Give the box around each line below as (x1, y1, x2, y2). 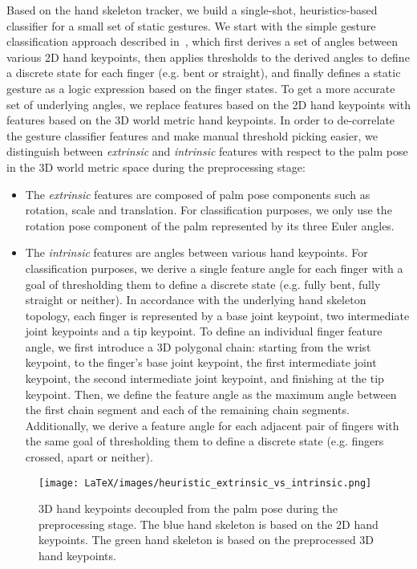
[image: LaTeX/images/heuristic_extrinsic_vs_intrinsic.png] (38, 477, 372, 489)
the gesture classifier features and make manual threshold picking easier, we (6, 127, 379, 144)
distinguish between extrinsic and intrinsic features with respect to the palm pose (6, 143, 408, 160)
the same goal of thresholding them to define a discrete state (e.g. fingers (25, 433, 384, 449)
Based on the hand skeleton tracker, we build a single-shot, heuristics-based (6, 2, 378, 18)
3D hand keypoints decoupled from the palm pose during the (38, 500, 338, 517)
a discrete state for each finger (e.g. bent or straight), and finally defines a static (6, 64, 401, 81)
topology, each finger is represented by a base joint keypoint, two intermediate (25, 307, 410, 323)
